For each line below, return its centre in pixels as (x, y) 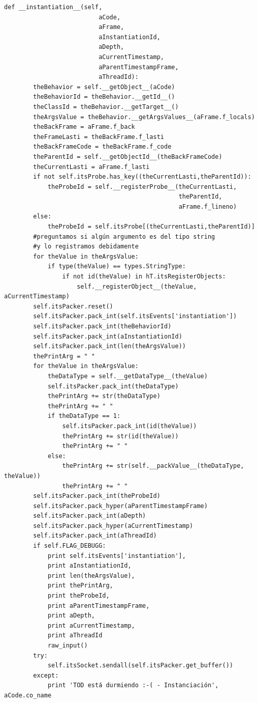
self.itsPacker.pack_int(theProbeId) (97, 496)
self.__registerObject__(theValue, (137, 286)
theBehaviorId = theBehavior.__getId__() (104, 97)
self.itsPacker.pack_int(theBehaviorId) (102, 326)
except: (46, 675)
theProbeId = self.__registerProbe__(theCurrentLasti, (142, 187)
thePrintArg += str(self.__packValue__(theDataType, (153, 466)
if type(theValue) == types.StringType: (117, 266)
